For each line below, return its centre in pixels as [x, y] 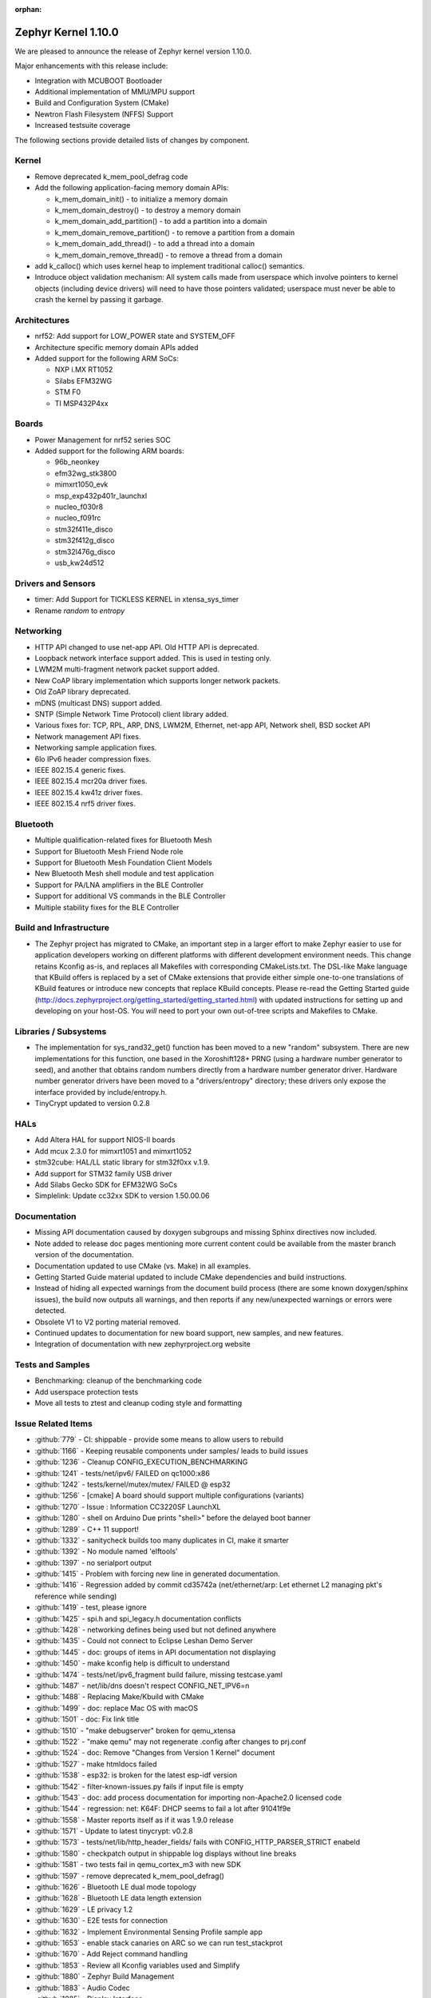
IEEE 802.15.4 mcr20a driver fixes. [91, 781]
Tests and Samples [53, 1365]
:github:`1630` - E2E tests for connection [101, 1920]
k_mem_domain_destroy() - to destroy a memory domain [148, 210]
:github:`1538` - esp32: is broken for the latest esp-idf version [136, 1775]
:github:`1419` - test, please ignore [91, 1607]
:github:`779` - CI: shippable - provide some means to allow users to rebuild [159, 1439]
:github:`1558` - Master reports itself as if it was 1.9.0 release [134, 1820]
